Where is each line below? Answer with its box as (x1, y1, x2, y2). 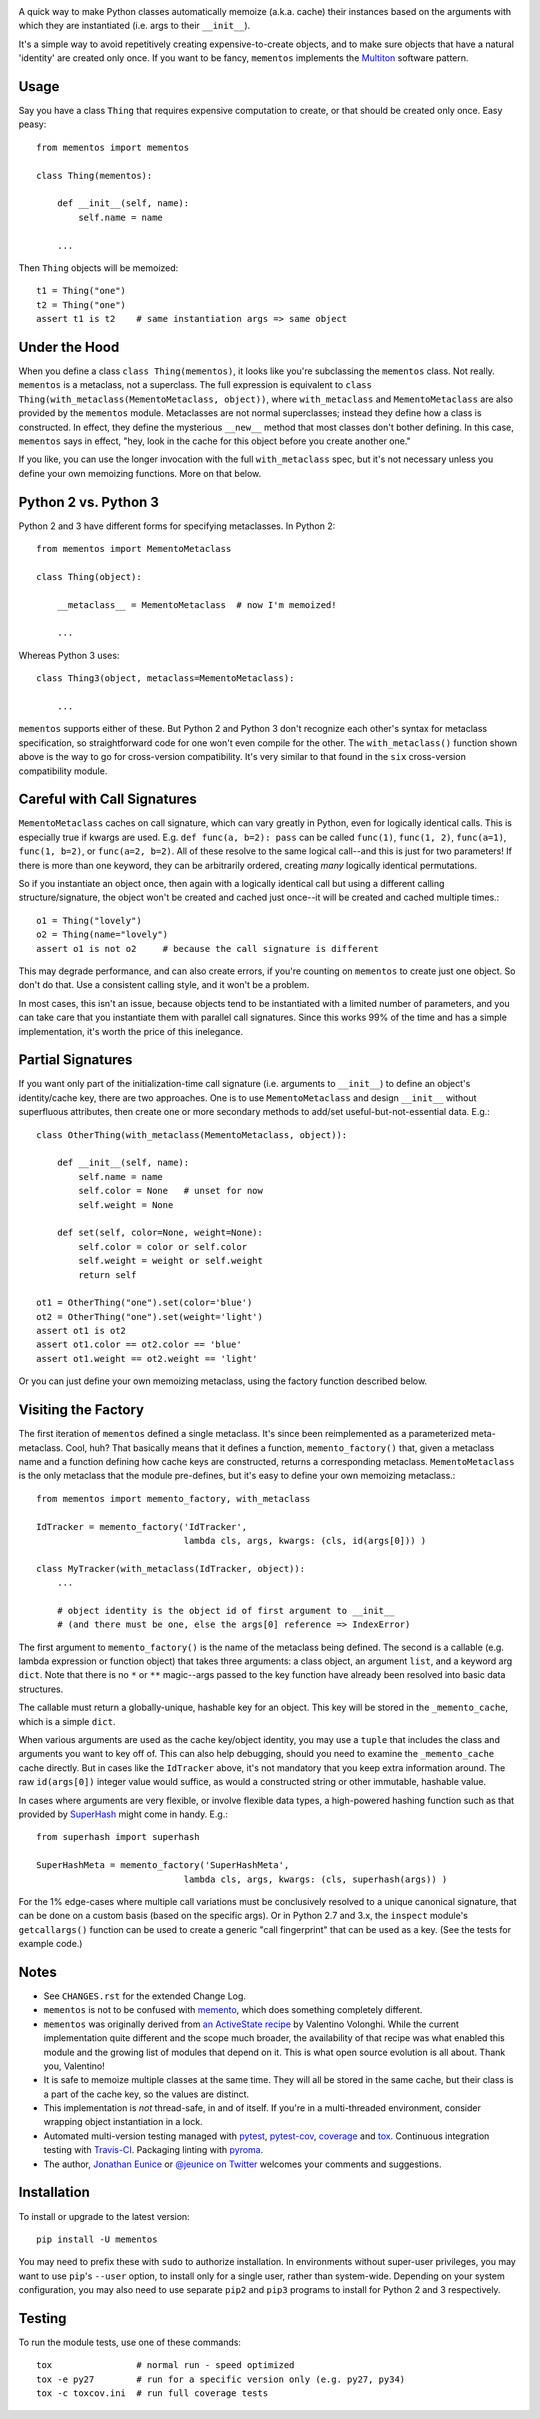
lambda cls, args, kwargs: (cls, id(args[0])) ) (183, 1535, 427, 1546)
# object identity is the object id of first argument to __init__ (56, 1605, 395, 1616)
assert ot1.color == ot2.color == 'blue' (36, 1339, 242, 1350)
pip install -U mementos (36, 2233, 158, 2245)
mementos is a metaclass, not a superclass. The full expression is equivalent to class (18, 379, 372, 391)
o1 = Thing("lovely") (36, 915, 142, 926)
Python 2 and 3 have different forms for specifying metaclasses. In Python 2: (18, 520, 336, 532)
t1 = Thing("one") (36, 285, 127, 297)
